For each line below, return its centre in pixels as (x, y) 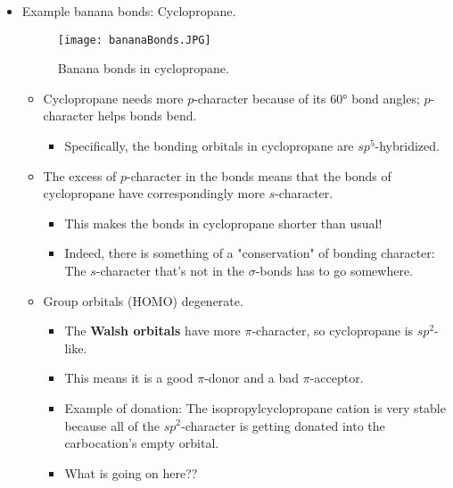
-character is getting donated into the (283, 425)
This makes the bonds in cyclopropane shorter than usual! (223, 223)
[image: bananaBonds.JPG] (134, 40)
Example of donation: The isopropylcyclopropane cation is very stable (255, 407)
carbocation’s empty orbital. (142, 443)
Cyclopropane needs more (113, 98)
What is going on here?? (131, 472)
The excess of (80, 175)
